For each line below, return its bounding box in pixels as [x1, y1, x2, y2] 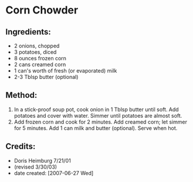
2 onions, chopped [13, 42, 60, 49]
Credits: [5, 142, 36, 152]
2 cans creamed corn [13, 61, 66, 68]
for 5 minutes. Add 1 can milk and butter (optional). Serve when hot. [13, 124, 178, 132]
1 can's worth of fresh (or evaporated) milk [13, 67, 117, 74]
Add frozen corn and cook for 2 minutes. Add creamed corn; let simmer [13, 118, 188, 125]
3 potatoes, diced [13, 49, 57, 56]
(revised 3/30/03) [13, 163, 57, 170]
